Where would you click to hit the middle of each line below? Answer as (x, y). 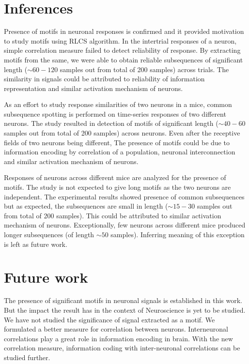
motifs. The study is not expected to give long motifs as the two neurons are (117, 187)
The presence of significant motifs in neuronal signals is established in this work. (123, 300)
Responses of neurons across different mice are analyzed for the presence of (115, 177)
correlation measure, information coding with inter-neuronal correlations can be (122, 348)
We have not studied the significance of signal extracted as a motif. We (109, 319)
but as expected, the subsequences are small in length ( (86, 206)
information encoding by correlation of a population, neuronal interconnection (120, 152)
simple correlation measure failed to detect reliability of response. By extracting (122, 50)
